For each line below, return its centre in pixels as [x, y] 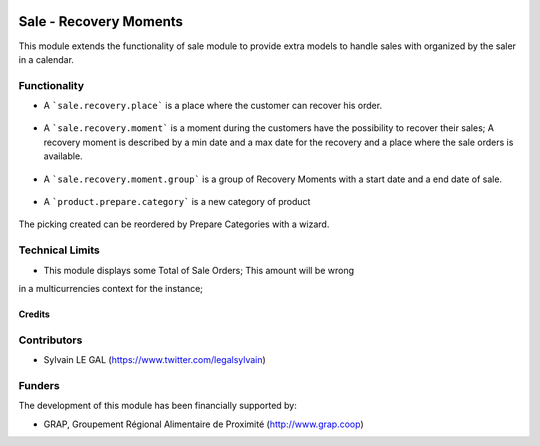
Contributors [50, 340]
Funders [39, 385]
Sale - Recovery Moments [101, 21]
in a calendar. [46, 59]
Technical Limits [59, 250]
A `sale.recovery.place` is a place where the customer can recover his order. [213, 106]
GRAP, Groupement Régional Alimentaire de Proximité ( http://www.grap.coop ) [203, 424]
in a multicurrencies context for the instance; [111, 288]
